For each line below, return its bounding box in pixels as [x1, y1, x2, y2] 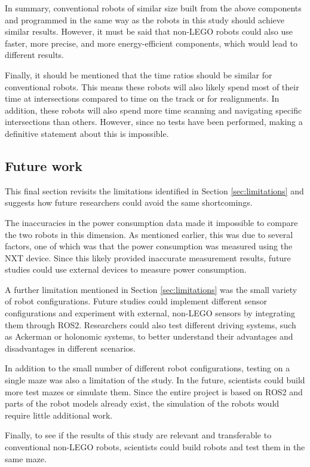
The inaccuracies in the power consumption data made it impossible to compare [5, 216, 298, 228]
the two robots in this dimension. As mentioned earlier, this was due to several [5, 228, 293, 240]
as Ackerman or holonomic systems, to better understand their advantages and [5, 330, 293, 343]
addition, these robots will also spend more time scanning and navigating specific [5, 103, 302, 116]
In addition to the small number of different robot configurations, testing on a [5, 362, 290, 374]
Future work [5, 156, 83, 175]
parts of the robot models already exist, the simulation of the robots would [5, 397, 280, 410]
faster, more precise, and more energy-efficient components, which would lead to [5, 36, 297, 49]
